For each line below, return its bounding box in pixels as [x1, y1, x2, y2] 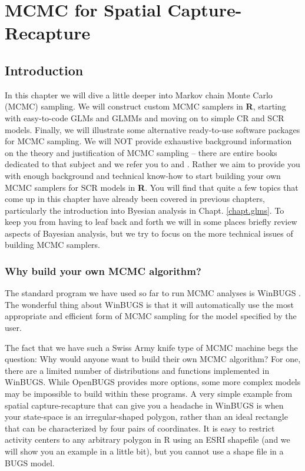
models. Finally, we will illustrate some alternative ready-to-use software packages [5, 123, 300, 135]
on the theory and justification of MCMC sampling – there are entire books [5, 146, 277, 158]
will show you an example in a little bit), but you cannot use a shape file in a [5, 445, 284, 457]
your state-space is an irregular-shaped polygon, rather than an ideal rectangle [5, 410, 288, 423]
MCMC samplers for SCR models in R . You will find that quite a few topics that [5, 181, 299, 193]
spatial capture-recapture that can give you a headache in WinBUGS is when [5, 399, 284, 411]
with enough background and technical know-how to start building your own [5, 169, 281, 181]
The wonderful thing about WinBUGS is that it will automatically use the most [5, 298, 294, 310]
